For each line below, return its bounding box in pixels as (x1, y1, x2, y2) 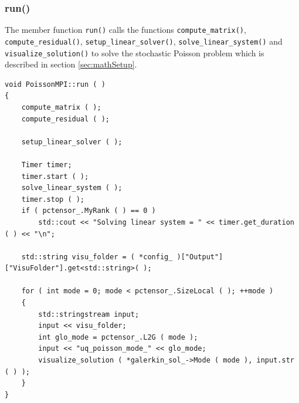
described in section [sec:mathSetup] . (5, 58, 137, 70)
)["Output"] (176, 252, 223, 261)
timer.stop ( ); (21, 195, 85, 204)
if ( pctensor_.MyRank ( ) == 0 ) (21, 206, 156, 215)
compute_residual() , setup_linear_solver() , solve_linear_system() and (5, 35, 283, 47)
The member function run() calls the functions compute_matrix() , (5, 23, 246, 36)
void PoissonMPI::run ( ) (5, 80, 106, 89)
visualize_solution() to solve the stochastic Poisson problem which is (5, 46, 264, 59)
